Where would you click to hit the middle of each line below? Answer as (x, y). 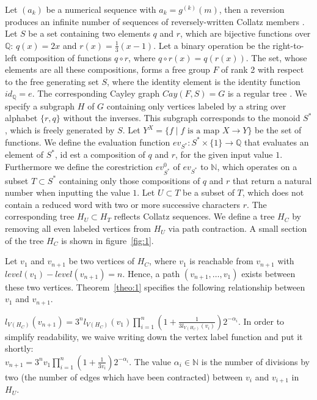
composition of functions (66, 57)
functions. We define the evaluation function (88, 142)
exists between (268, 273)
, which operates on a (257, 166)
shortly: (19, 348)
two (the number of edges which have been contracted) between (124, 376)
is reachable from (221, 261)
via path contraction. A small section (238, 228)
